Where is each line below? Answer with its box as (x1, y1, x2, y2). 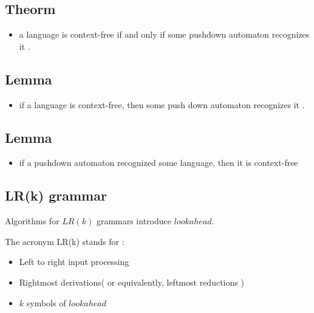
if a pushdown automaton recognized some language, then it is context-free (19, 156, 298, 169)
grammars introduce (96, 215, 171, 227)
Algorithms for (5, 215, 60, 227)
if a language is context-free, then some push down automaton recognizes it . (19, 98, 305, 111)
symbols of (26, 296, 66, 309)
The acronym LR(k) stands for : (5, 235, 125, 247)
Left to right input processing (19, 255, 129, 268)
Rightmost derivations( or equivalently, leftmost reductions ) (19, 275, 244, 288)
